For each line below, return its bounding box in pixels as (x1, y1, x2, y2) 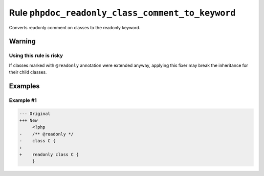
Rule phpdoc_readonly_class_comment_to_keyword (9, 7, 236, 18)
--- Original (19, 111, 51, 117)
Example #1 (9, 97, 37, 103)
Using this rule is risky (9, 52, 63, 59)
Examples (9, 82, 40, 90)
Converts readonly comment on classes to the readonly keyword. (9, 24, 141, 30)
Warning (9, 37, 36, 46)
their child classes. (9, 69, 47, 75)
